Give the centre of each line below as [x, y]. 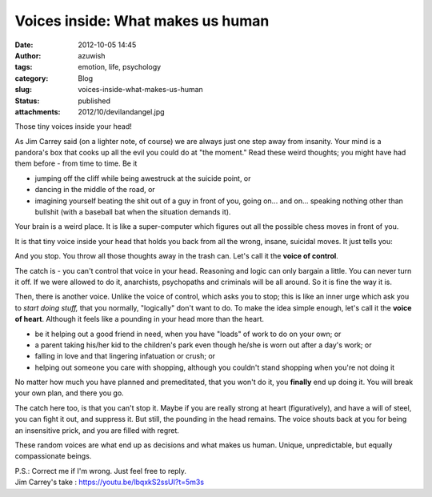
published [94, 101]
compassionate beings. [53, 456]
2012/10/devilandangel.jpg [121, 111]
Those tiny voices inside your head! [73, 126]
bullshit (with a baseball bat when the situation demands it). [133, 212]
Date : [24, 45]
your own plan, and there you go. [69, 393]
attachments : [38, 111]
